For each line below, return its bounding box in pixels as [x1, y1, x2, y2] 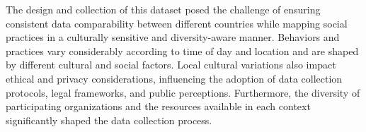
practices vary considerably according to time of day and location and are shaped [6, 43, 359, 58]
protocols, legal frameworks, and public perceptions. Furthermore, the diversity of [6, 85, 360, 100]
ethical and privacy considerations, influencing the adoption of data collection [6, 71, 343, 85]
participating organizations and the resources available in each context [6, 99, 311, 114]
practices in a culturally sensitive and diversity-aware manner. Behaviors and [6, 30, 340, 44]
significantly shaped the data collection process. [6, 112, 212, 127]
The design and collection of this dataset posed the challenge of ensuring [6, 2, 321, 16]
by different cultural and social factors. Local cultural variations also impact [6, 57, 336, 72]
